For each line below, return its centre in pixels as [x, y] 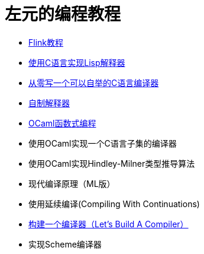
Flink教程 [46, 42]
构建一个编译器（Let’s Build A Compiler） [109, 224]
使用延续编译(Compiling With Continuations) [114, 204]
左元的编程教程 [63, 14]
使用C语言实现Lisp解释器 [77, 62]
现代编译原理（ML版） [72, 183]
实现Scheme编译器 [65, 244]
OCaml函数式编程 [62, 123]
